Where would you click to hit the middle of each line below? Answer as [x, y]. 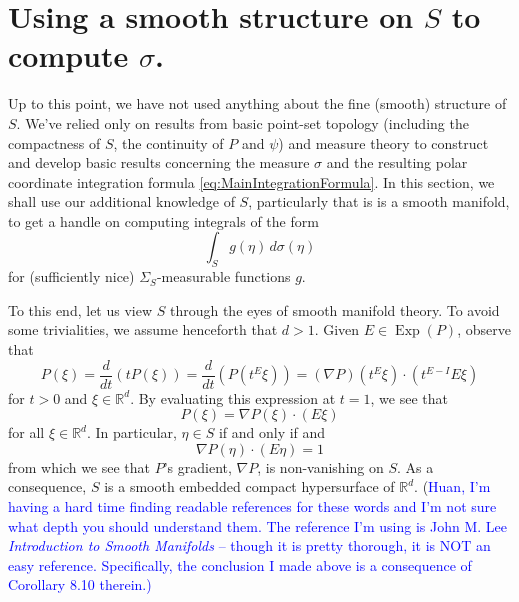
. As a [415, 466]
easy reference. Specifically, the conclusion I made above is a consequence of [240, 564]
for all [26, 432]
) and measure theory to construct [383, 142]
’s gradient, [197, 466]
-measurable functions [223, 276]
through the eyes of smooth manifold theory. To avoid [334, 309]
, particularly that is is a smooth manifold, [379, 201]
